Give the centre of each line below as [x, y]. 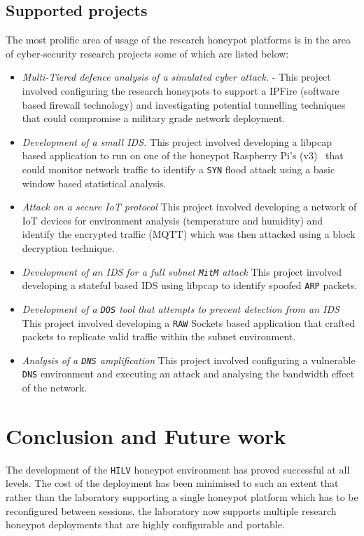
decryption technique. [68, 247]
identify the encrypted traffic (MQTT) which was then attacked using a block [189, 234]
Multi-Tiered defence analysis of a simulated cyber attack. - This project [176, 77]
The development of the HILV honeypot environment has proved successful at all [178, 469]
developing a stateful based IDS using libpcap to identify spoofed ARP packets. [190, 285]
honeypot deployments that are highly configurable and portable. [145, 524]
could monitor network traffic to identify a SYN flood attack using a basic [178, 169]
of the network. [55, 388]
